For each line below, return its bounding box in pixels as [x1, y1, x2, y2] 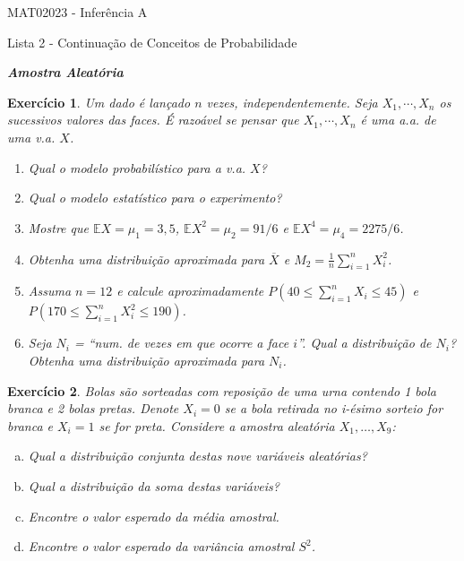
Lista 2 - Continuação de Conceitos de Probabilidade [7, 32, 297, 51]
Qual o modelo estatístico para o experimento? [28, 188, 282, 207]
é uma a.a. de [360, 110, 436, 129]
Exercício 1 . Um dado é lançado [7, 92, 191, 111]
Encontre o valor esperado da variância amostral [28, 537, 295, 556]
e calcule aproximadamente [116, 281, 264, 300]
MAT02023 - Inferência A [7, 3, 148, 21]
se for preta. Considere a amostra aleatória [99, 416, 335, 435]
